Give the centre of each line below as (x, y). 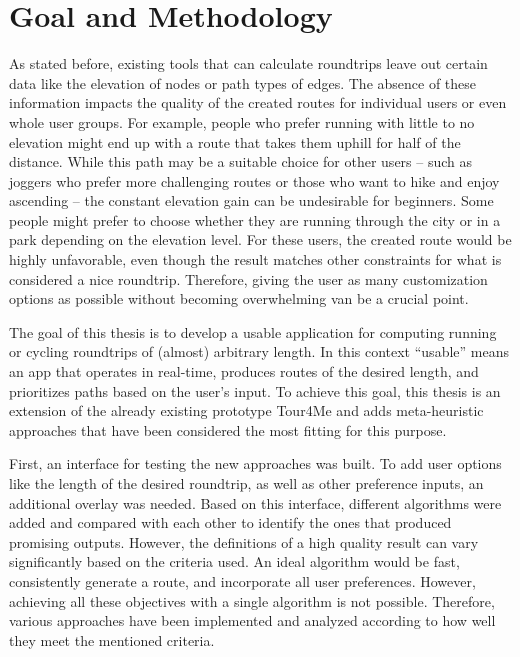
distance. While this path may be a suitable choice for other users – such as (241, 161)
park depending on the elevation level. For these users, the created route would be (260, 239)
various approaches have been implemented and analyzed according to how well (252, 620)
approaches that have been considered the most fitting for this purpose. (228, 429)
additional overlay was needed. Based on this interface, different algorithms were (255, 502)
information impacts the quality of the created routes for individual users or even (258, 102)
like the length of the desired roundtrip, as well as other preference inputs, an (246, 483)
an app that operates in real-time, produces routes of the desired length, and (244, 371)
